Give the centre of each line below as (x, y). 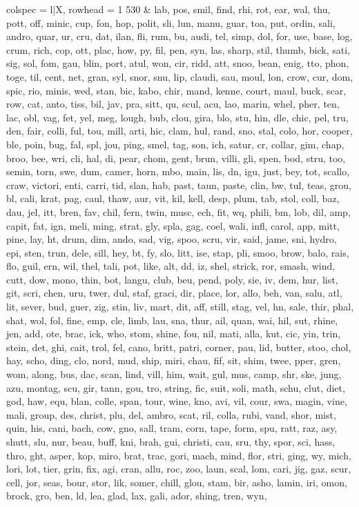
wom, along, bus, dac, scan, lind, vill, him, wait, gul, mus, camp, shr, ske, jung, (174, 374)
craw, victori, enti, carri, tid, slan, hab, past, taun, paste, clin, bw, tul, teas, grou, (179, 185)
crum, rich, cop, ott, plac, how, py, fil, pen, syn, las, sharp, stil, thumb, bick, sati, (178, 49)
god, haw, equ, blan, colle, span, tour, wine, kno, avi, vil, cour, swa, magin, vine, (177, 401)
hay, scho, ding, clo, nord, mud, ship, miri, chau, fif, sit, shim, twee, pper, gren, (174, 360)
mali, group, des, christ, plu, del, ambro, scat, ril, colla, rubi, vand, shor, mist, (171, 414)
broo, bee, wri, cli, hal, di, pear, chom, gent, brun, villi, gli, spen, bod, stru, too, (176, 158)
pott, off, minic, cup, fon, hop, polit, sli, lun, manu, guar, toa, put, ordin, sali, (171, 22)
